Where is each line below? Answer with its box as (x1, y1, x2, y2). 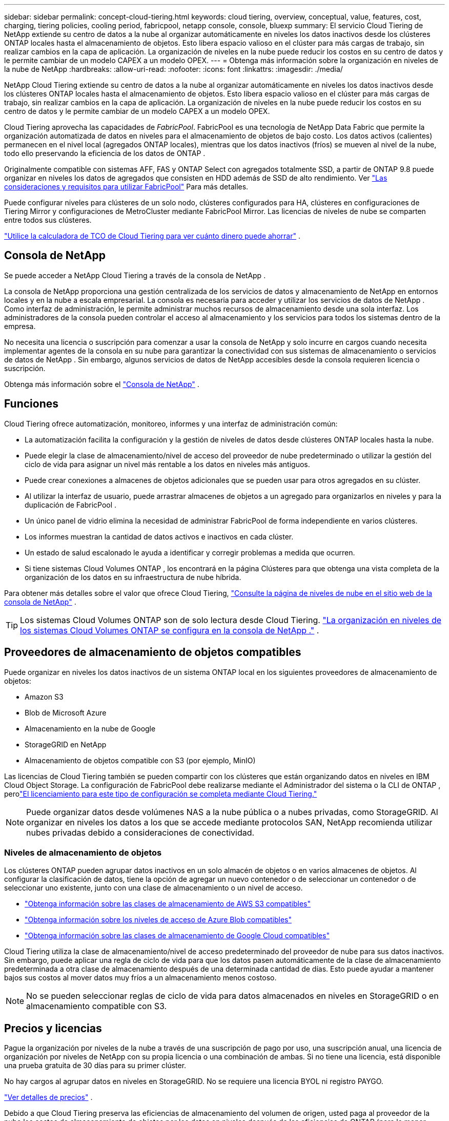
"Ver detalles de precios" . (4, 1093, 93, 1102)
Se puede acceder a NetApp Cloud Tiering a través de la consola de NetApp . (4, 270, 266, 280)
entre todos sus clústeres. (4, 216, 92, 224)
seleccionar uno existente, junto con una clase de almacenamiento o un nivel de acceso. (4, 883, 303, 893)
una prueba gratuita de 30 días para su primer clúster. (4, 1061, 187, 1070)
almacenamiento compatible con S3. (26, 1001, 167, 1012)
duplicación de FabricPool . (25, 500, 117, 509)
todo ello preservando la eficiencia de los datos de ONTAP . (4, 149, 206, 158)
